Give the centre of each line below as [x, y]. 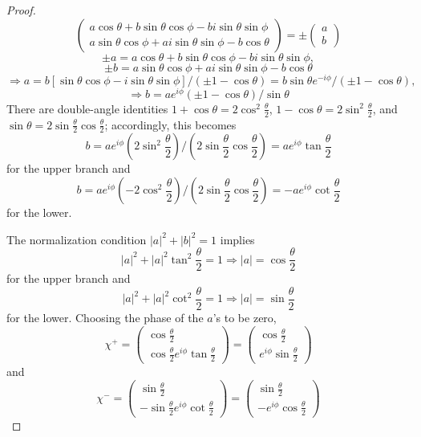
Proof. [21, 10]
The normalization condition [77, 239]
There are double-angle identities [87, 108]
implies [237, 239]
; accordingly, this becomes [170, 124]
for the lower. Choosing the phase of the [105, 317]
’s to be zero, [245, 317]
